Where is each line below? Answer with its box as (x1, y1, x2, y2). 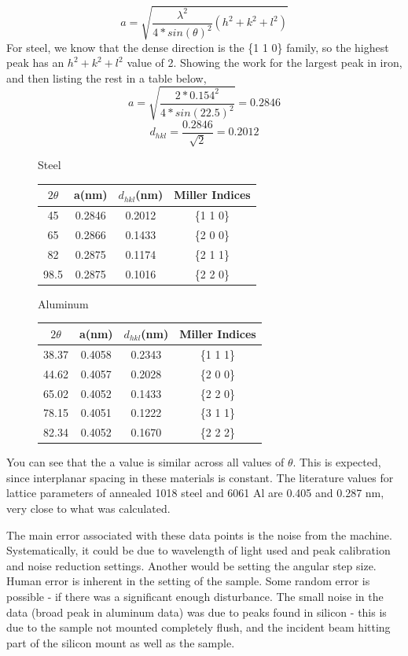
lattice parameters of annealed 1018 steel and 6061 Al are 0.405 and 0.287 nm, (6, 485, 384, 501)
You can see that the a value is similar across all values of (6, 454, 285, 470)
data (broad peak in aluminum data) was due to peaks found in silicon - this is (6, 603, 387, 620)
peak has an (6, 54, 64, 71)
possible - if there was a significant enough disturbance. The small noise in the (6, 588, 384, 605)
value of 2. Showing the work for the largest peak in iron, (127, 54, 402, 71)
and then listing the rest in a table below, (6, 69, 207, 86)
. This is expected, (292, 454, 381, 470)
